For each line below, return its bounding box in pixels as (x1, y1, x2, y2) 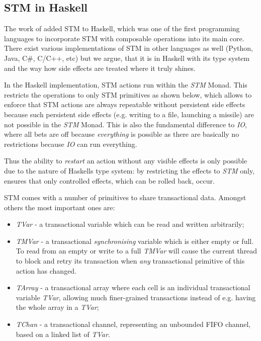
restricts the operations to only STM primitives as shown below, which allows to (4, 89, 252, 100)
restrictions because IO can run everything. (4, 138, 137, 149)
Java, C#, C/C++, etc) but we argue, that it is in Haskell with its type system (4, 52, 250, 63)
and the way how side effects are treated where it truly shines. (4, 62, 196, 73)
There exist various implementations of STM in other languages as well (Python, (4, 43, 253, 53)
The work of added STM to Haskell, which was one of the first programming (4, 23, 240, 34)
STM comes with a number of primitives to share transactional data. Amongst (4, 192, 246, 203)
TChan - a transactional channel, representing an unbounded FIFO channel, (16, 319, 251, 329)
